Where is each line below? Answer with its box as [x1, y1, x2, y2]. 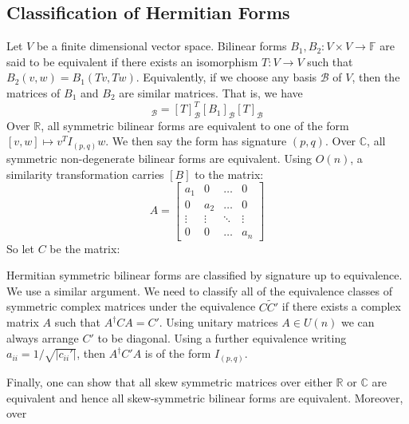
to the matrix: [195, 165, 264, 182]
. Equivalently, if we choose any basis [136, 69, 317, 85]
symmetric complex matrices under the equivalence [6, 298, 256, 315]
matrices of [6, 84, 61, 101]
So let [6, 240, 34, 256]
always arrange [6, 329, 79, 346]
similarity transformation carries [6, 165, 164, 182]
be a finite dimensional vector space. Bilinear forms [36, 38, 287, 54]
